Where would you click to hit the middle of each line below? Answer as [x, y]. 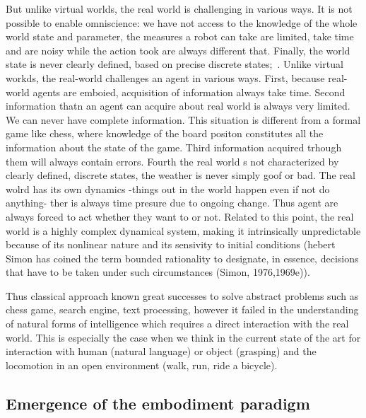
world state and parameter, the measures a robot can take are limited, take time [180, 36]
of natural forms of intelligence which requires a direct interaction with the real [177, 324]
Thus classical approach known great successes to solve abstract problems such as [182, 295]
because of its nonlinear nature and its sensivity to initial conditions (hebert [171, 244]
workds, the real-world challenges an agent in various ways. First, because [165, 77]
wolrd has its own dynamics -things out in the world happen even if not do [168, 188]
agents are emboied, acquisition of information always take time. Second [189, 92]
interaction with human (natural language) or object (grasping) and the [161, 351]
